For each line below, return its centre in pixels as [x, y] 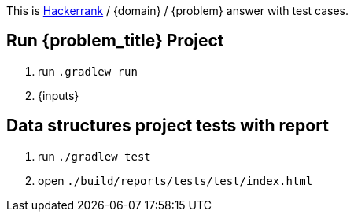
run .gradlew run [88, 71]
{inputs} [59, 95]
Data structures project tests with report [168, 126]
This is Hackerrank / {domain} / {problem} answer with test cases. [178, 11]
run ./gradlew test [94, 156]
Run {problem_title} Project [115, 41]
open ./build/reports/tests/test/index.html [175, 180]
